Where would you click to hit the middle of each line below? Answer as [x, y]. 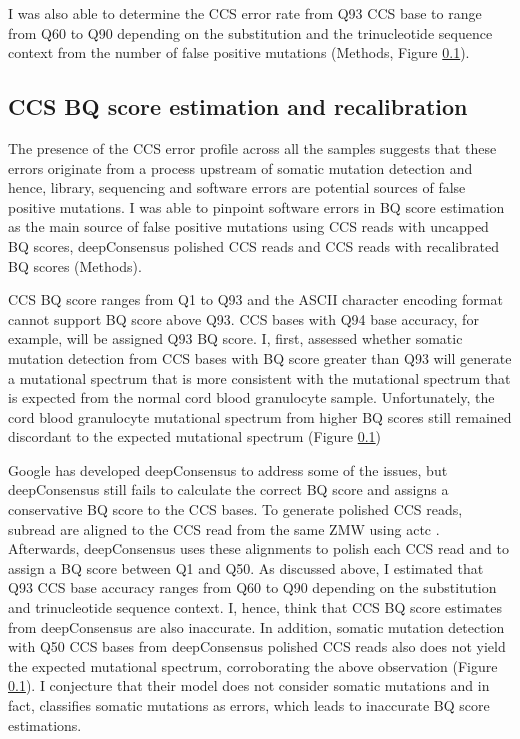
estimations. [45, 724]
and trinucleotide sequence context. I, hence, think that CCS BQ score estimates [255, 607]
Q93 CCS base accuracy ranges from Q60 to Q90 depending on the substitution [252, 587]
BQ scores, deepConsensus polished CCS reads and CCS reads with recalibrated [253, 245]
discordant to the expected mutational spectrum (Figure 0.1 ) [195, 436]
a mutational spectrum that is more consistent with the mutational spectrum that [259, 377]
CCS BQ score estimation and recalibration [238, 106]
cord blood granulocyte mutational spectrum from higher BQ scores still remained [260, 416]
